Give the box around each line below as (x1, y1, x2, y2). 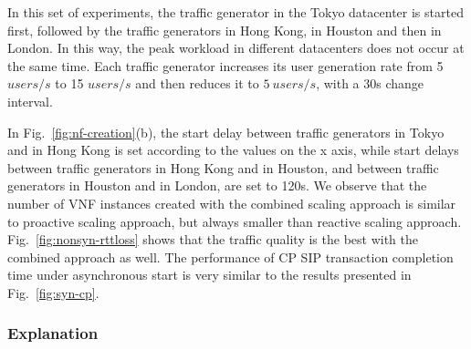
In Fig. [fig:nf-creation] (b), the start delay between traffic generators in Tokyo (7, 122, 445, 141)
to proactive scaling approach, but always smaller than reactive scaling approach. (7, 211, 462, 231)
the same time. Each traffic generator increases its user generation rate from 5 (7, 56, 444, 75)
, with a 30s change (316, 74, 424, 93)
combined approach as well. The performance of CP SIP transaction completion (7, 247, 454, 266)
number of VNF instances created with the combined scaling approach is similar (7, 193, 456, 212)
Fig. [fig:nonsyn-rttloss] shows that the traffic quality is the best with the (7, 230, 418, 249)
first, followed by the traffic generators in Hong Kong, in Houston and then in (7, 20, 442, 39)
